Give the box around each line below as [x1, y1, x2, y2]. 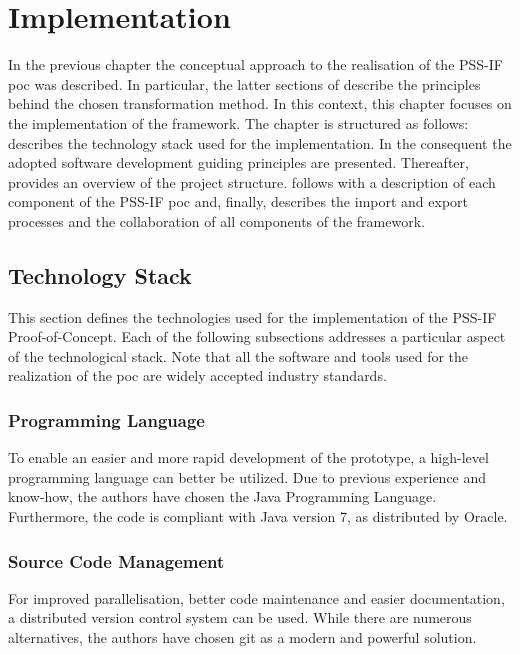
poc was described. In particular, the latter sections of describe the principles [8, 73, 481, 94]
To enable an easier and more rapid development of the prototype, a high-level [8, 447, 489, 468]
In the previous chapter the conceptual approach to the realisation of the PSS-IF [8, 54, 503, 75]
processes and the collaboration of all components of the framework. [8, 210, 425, 231]
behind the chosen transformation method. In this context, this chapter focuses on [8, 93, 512, 114]
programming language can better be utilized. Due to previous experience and [8, 466, 487, 487]
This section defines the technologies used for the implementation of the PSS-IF [8, 306, 497, 327]
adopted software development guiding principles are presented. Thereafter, [8, 152, 469, 173]
